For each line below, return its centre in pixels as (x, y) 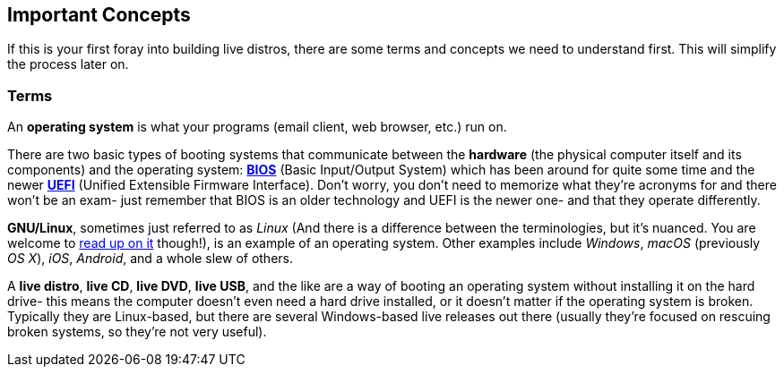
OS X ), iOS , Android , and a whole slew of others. (151, 259)
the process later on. (68, 64)
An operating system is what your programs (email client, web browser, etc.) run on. (257, 127)
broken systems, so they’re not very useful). (137, 332)
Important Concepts (99, 15)
